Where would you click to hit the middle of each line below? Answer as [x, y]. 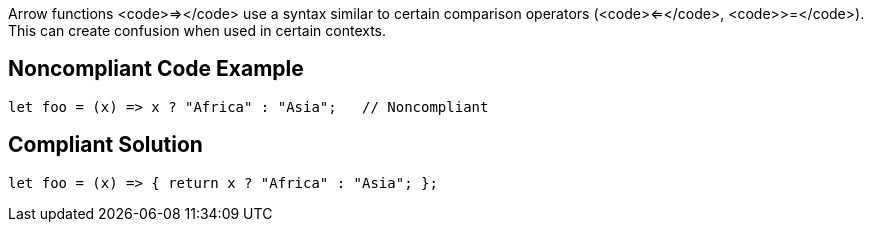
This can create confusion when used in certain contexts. [197, 30]
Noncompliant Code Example [156, 69]
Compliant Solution [105, 145]
